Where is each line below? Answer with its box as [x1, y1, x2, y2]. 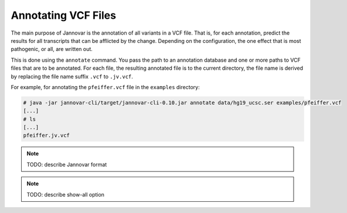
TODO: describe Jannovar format [26, 161, 107, 168]
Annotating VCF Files [11, 9, 117, 22]
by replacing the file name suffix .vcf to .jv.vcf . [11, 73, 133, 80]
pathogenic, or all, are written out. [11, 46, 93, 53]
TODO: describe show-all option [26, 191, 105, 198]
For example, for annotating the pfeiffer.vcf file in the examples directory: [11, 83, 200, 90]
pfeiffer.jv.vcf [23, 132, 70, 139]
